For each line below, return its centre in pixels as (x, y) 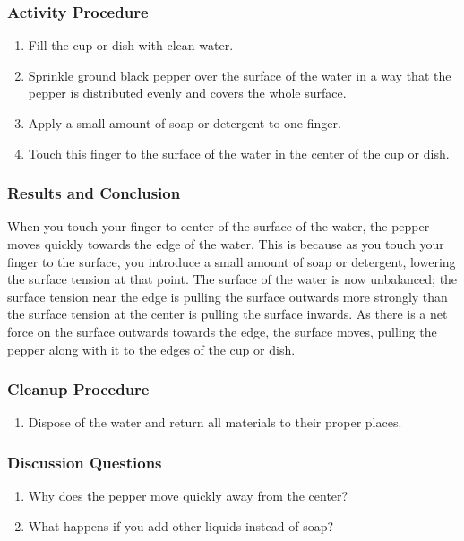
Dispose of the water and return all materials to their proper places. (215, 422)
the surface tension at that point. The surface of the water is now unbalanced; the (232, 279)
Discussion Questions (85, 462)
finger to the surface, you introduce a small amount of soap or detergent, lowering (232, 261)
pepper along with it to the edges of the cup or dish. (151, 349)
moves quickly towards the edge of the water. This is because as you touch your (226, 244)
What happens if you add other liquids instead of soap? (181, 525)
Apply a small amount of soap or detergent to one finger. (185, 123)
